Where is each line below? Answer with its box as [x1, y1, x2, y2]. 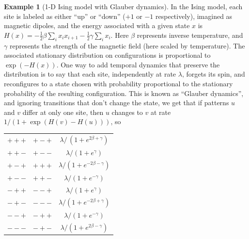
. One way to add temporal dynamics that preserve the [56, 59, 220, 69]
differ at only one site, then [22, 107, 104, 117]
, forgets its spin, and [182, 69, 245, 79]
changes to [111, 107, 143, 117]
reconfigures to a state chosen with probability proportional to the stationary [4, 78, 233, 88]
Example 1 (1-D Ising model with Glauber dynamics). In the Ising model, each [4, 1, 243, 11]
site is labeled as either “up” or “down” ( [4, 11, 125, 21]
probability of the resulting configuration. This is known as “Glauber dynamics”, [4, 88, 244, 98]
